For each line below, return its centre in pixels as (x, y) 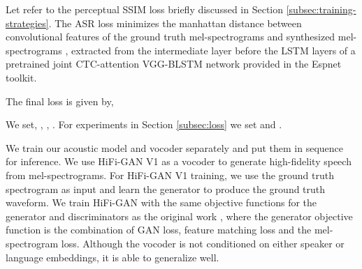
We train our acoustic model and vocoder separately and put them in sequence (174, 147)
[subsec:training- (321, 9)
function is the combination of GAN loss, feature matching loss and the (159, 230)
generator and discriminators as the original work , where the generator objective (179, 216)
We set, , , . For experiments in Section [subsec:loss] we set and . (144, 124)
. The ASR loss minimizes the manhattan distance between (175, 23)
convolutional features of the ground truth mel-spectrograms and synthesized (171, 37)
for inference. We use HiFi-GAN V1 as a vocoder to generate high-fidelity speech (179, 161)
